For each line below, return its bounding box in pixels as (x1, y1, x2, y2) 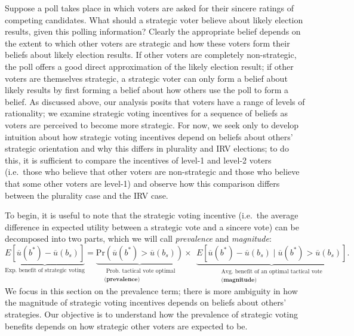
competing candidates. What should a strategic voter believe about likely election (5, 13, 303, 26)
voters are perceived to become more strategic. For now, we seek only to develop (5, 118, 299, 131)
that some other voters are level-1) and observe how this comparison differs (5, 177, 280, 189)
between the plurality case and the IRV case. (5, 189, 168, 201)
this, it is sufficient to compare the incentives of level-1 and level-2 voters (5, 153, 272, 166)
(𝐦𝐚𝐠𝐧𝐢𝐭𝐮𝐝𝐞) (221, 277, 257, 283)
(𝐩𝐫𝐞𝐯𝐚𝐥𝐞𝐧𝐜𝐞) (104, 276, 140, 283)
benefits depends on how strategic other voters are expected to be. (5, 319, 248, 332)
